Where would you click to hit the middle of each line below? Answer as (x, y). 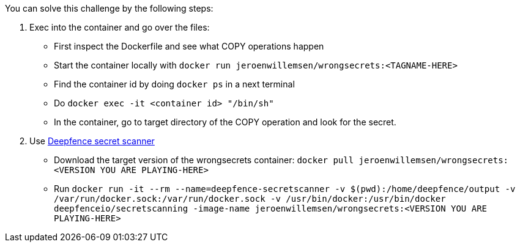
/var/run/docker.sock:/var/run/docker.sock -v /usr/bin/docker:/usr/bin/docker (250, 199)
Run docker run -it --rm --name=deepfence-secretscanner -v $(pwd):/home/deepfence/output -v (285, 189)
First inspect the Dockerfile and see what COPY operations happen (189, 46)
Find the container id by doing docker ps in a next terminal (174, 84)
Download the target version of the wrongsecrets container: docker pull (204, 160)
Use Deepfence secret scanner (92, 141)
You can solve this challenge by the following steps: (109, 8)
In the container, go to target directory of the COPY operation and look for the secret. (225, 122)
